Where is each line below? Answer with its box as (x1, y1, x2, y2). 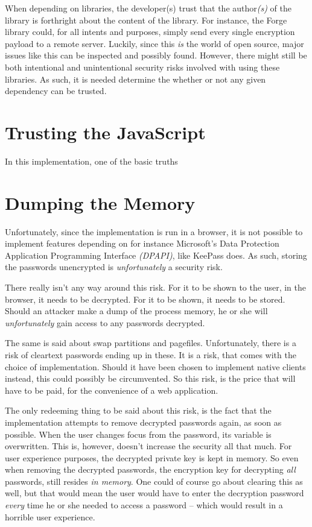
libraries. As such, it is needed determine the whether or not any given (5, 72, 266, 85)
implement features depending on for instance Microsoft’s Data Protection (5, 237, 279, 250)
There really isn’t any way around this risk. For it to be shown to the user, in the (5, 280, 306, 293)
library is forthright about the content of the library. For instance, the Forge (5, 13, 287, 26)
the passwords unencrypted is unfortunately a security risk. (5, 260, 223, 273)
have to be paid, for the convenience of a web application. (5, 383, 218, 396)
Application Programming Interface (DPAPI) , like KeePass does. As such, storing (5, 248, 307, 261)
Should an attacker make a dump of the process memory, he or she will (5, 305, 268, 317)
